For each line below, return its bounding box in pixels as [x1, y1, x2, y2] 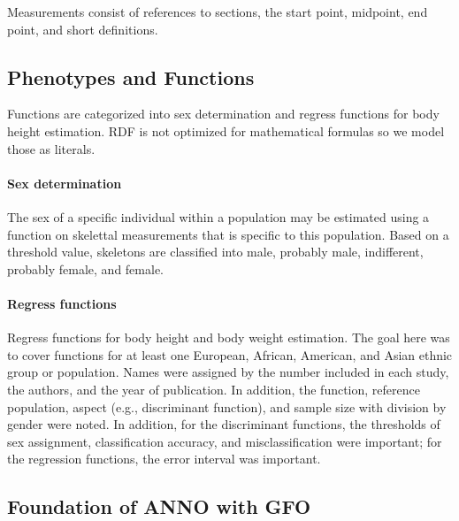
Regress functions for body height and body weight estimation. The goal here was [7, 328, 450, 347]
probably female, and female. [7, 259, 164, 278]
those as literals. [7, 139, 96, 157]
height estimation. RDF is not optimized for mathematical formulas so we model [7, 121, 445, 140]
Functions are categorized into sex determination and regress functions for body [7, 104, 440, 123]
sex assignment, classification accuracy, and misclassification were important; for [7, 432, 442, 450]
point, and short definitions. [7, 19, 158, 38]
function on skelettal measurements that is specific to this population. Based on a [7, 225, 449, 243]
